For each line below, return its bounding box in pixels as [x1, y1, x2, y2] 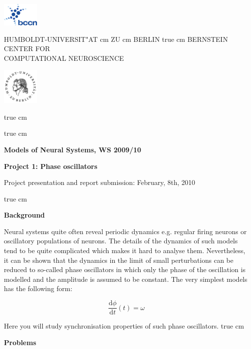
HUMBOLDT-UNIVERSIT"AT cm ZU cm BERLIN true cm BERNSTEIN [4, 34, 228, 44]
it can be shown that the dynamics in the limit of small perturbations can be [4, 255, 233, 265]
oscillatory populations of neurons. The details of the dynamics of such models [4, 236, 238, 246]
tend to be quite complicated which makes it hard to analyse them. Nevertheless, [4, 245, 246, 256]
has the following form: [4, 283, 72, 294]
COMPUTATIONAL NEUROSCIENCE [4, 53, 124, 63]
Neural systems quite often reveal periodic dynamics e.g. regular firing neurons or [4, 226, 247, 236]
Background [4, 210, 45, 220]
